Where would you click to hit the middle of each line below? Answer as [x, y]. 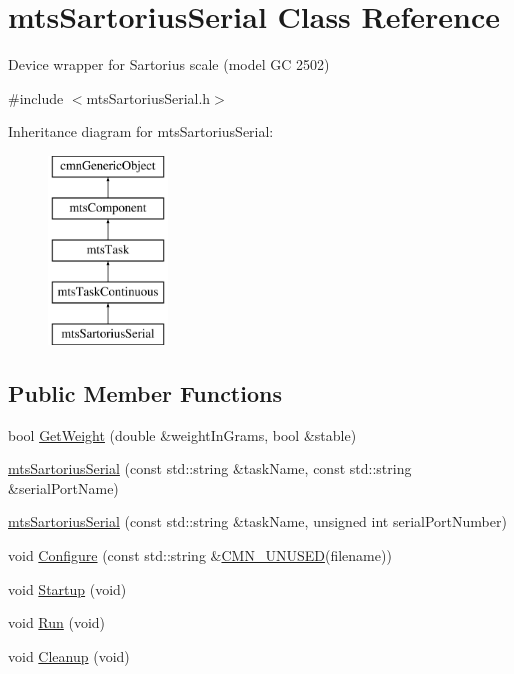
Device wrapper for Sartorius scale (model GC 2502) [169, 64]
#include [36, 97]
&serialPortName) [63, 487]
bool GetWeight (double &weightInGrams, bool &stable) [182, 434]
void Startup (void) [67, 588]
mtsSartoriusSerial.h [148, 97]
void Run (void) [57, 622]
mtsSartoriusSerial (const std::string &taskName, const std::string [210, 468]
